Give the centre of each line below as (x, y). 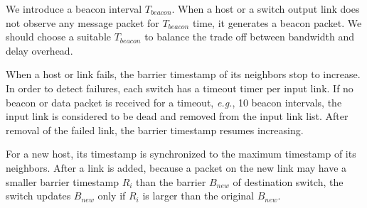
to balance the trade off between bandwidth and (250, 37)
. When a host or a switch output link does (266, 9)
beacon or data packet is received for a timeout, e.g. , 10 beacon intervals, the (174, 102)
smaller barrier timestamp (62, 181)
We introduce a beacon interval (74, 9)
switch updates (38, 196)
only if (112, 196)
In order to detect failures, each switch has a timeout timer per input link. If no (180, 88)
